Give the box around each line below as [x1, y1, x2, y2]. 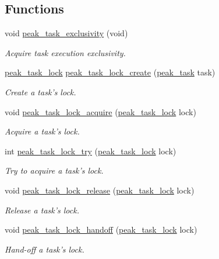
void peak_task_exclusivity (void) [5, 27, 128, 39]
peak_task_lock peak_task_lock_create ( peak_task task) [5, 66, 216, 78]
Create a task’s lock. [5, 85, 76, 98]
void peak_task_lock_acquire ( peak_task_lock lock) [5, 105, 196, 118]
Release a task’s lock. [5, 203, 79, 216]
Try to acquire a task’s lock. [5, 164, 104, 177]
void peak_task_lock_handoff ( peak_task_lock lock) [5, 223, 197, 236]
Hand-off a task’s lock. [5, 243, 84, 255]
